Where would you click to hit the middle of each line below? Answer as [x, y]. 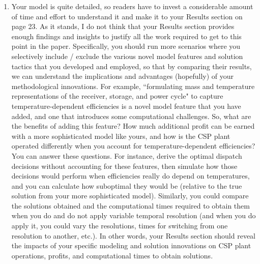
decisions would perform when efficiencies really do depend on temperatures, [131, 176]
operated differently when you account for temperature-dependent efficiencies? [133, 146]
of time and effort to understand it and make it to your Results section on [127, 16]
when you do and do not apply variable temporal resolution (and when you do [134, 215]
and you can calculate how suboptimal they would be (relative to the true [127, 185]
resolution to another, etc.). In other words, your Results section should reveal [134, 235]
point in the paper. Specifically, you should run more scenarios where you [126, 46]
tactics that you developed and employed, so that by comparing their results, [132, 66]
